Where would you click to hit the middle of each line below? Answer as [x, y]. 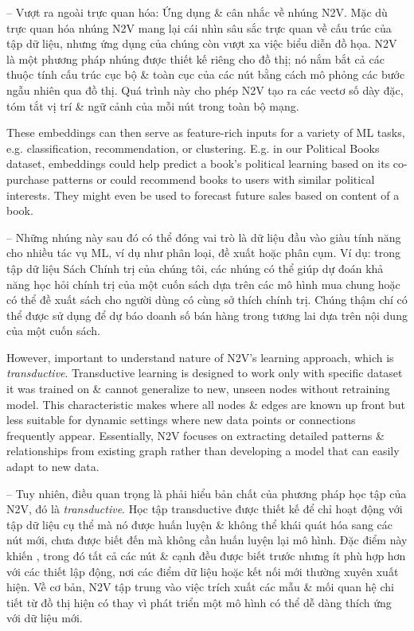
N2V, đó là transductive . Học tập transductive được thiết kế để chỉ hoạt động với [205, 509]
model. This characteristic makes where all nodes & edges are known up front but [206, 404]
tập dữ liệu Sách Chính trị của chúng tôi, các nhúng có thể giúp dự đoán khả [195, 268]
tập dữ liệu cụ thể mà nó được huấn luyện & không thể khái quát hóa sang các [200, 524]
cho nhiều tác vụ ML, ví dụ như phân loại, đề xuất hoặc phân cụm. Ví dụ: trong [203, 253]
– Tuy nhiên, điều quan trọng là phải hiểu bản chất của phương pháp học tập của [207, 493]
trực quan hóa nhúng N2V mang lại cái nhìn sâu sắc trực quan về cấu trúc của [199, 27]
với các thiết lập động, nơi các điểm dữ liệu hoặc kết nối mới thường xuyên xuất [203, 571]
